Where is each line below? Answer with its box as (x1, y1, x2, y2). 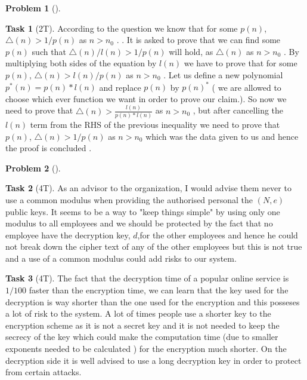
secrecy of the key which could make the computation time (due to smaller (5, 330, 278, 343)
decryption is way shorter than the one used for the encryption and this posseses (5, 295, 300, 308)
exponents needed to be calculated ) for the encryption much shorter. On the (5, 342, 287, 355)
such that (32, 45, 66, 57)
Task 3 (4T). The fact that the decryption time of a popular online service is (5, 272, 289, 284)
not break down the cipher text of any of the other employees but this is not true (5, 240, 302, 253)
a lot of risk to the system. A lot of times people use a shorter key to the (5, 307, 271, 320)
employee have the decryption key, (5, 228, 131, 241)
